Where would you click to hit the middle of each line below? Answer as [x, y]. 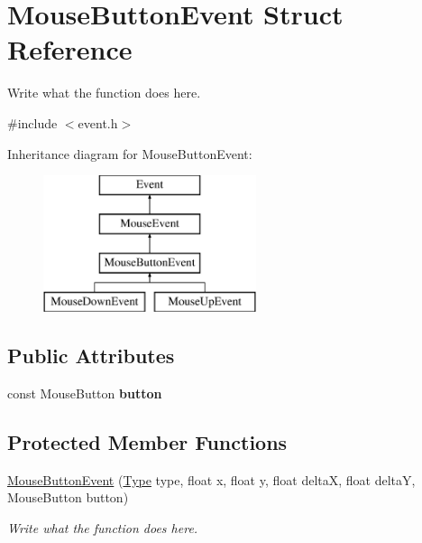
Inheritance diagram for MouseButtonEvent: [130, 153]
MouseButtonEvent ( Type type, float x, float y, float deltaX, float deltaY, [211, 479]
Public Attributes [91, 356]
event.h [98, 122]
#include [32, 122]
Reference [70, 49]
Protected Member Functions [147, 442]
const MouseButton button [85, 393]
